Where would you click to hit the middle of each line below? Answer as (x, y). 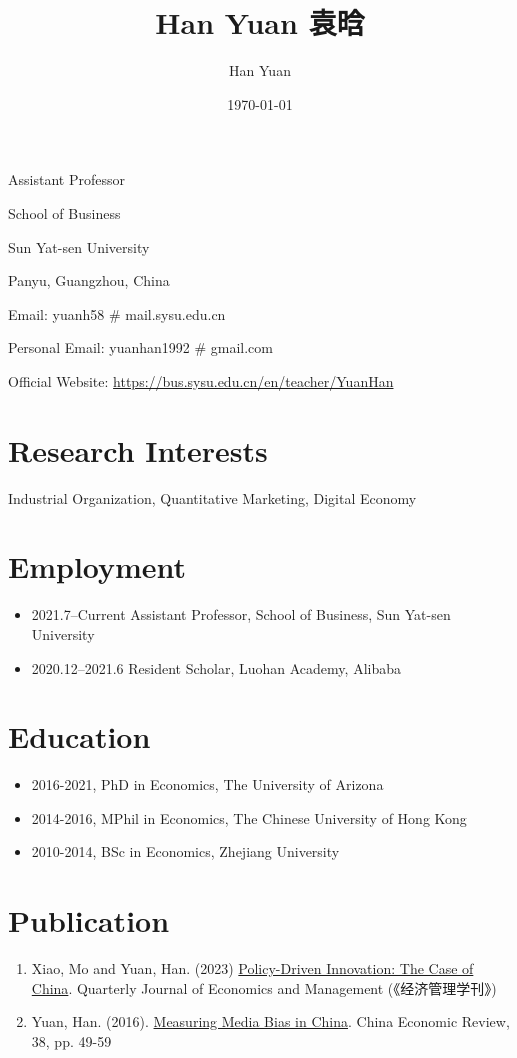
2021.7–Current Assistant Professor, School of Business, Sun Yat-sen (241, 614)
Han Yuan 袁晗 (260, 22)
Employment (97, 566)
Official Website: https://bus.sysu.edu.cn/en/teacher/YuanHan (201, 380)
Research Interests (138, 449)
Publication (89, 920)
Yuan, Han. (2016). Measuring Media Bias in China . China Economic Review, (270, 1021)
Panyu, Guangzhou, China (89, 280)
